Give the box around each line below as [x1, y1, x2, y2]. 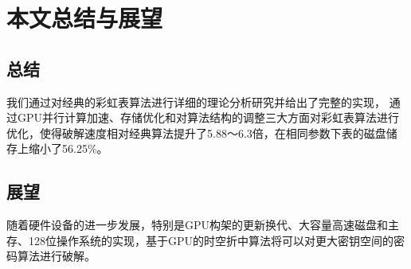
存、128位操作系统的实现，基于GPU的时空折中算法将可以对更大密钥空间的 [6, 232, 394, 248]
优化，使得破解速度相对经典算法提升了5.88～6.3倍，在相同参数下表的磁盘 [6, 124, 386, 141]
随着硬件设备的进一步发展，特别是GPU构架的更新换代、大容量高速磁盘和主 [6, 216, 400, 233]
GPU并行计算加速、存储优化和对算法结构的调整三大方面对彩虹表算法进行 [17, 109, 400, 126]
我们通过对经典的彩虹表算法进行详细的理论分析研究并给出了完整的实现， [6, 93, 386, 110]
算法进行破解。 [17, 248, 96, 264]
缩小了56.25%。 [28, 140, 108, 157]
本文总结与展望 [6, 2, 163, 34]
